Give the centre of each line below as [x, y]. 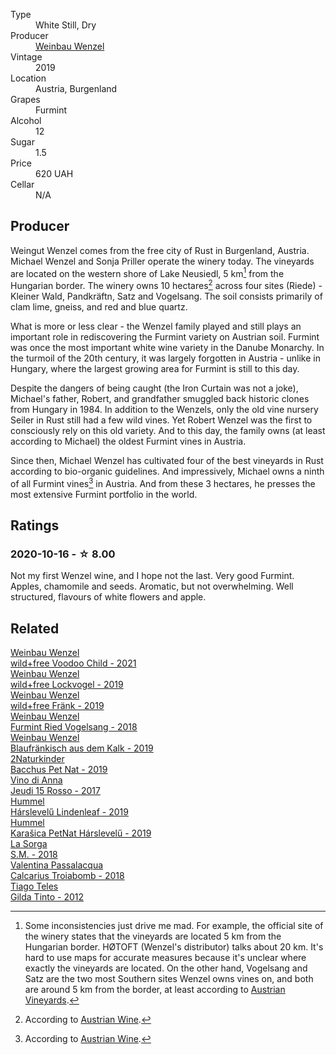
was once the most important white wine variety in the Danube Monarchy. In [167, 348]
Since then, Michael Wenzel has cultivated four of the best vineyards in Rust [167, 461]
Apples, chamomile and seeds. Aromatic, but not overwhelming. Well [152, 586]
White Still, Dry [66, 25]
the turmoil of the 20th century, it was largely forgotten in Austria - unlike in [165, 358]
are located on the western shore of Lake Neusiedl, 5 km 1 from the [147, 272]
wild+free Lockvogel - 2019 [67, 685]
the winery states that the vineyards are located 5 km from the [153, 936]
